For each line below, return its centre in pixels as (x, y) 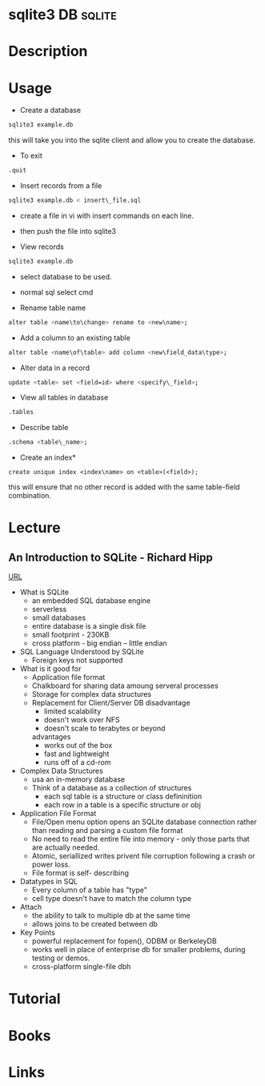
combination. (30, 496)
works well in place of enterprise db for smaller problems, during (139, 950)
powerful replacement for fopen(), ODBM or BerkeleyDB (124, 941)
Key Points (38, 933)
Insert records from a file (61, 186)
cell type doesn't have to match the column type (112, 899)
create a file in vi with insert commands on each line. (107, 215)
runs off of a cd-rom (77, 762)
